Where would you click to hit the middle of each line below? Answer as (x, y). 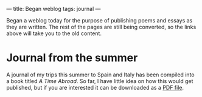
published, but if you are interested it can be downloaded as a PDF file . (95, 87)
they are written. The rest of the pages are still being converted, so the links (101, 27)
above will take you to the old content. (54, 33)
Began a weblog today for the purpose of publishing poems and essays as (99, 20)
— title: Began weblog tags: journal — (54, 9)
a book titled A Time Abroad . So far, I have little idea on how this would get (100, 81)
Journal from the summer (72, 58)
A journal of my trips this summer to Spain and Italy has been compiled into (100, 75)
